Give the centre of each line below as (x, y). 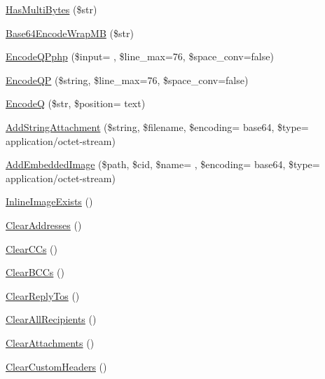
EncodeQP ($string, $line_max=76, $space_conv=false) (127, 80)
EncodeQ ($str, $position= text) (76, 103)
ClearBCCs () (35, 272)
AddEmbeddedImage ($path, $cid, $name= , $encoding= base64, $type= (163, 164)
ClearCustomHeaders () (56, 366)
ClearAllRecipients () (51, 319)
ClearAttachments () (50, 342)
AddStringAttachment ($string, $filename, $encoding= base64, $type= (157, 126)
